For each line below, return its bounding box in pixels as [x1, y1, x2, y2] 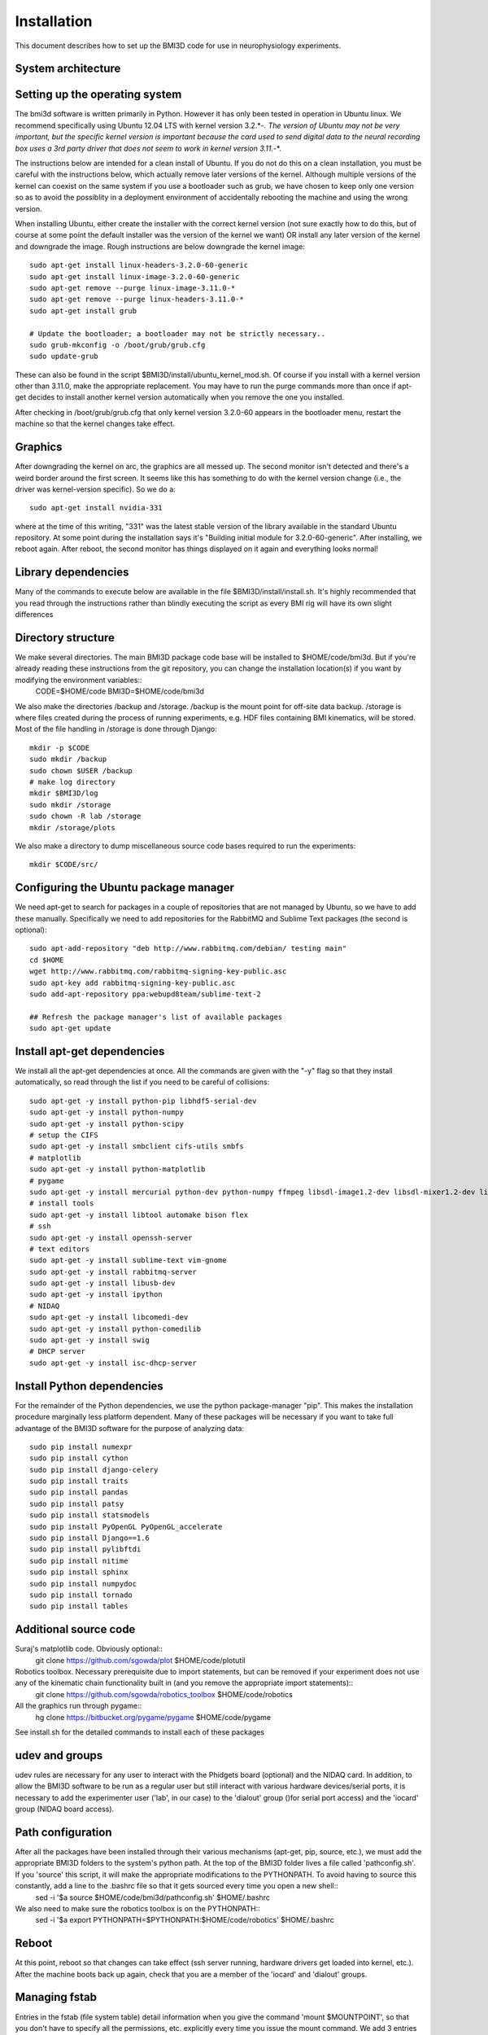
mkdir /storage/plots [29, 823, 115, 832]
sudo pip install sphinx [29, 1568, 129, 1577]
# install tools [29, 1199, 94, 1208]
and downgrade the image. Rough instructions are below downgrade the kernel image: [15, 241, 305, 252]
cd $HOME [29, 955, 64, 965]
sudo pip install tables [29, 1602, 129, 1611]
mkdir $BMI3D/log [29, 789, 98, 798]
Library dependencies [15, 566, 129, 580]
